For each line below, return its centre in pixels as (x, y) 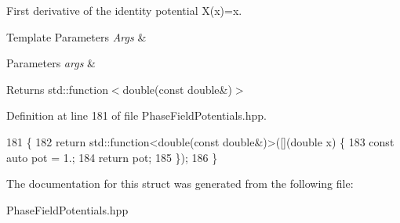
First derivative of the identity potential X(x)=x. (124, 10)
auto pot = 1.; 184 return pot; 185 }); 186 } (112, 157)
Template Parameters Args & (76, 36)
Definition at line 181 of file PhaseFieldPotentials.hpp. (136, 115)
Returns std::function (57, 89)
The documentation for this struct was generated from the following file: (180, 183)
